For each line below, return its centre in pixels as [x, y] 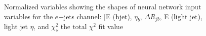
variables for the [28, 16]
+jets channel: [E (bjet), [95, 16]
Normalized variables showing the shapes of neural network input [103, 6]
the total [74, 26]
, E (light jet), [181, 16]
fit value [111, 26]
